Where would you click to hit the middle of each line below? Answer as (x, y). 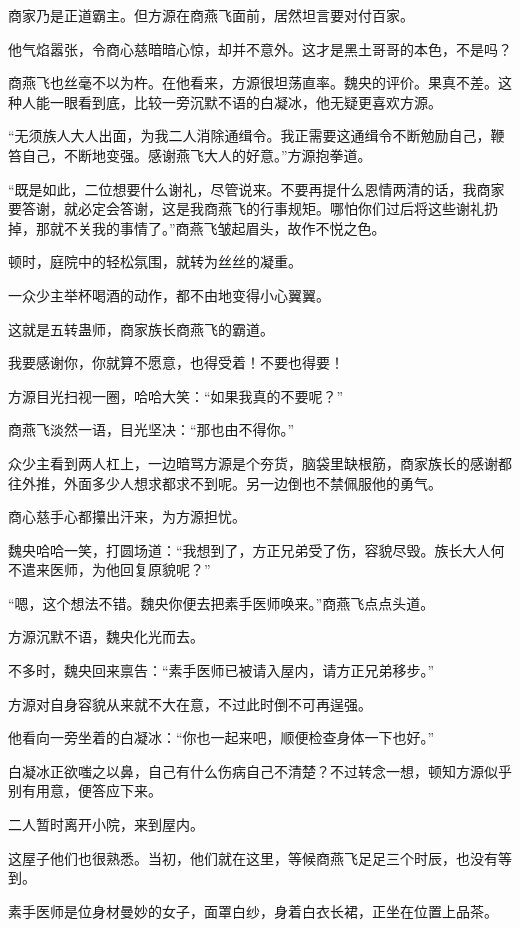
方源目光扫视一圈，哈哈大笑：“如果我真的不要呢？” (176, 395)
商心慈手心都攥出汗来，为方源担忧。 (127, 516)
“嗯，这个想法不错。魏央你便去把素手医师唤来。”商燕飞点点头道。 (221, 602)
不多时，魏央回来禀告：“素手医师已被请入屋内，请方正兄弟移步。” (221, 670)
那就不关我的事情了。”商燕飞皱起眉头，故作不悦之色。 (210, 227)
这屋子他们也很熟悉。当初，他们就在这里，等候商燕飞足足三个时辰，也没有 (253, 857)
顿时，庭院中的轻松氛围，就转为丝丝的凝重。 (155, 261)
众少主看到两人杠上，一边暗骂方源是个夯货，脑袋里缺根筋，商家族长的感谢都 (260, 462)
